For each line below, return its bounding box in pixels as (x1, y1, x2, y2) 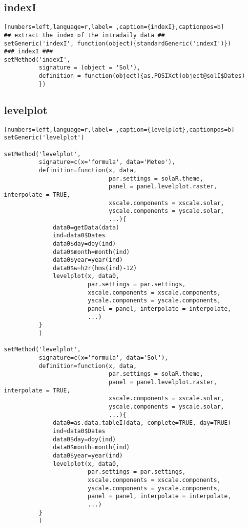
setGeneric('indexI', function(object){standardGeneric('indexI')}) (4, 40, 231, 47)
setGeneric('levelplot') (4, 134, 84, 141)
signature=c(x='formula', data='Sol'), (39, 354, 168, 362)
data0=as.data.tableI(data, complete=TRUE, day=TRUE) (53, 419, 231, 427)
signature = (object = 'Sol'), (39, 64, 141, 71)
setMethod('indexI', (4, 56, 71, 63)
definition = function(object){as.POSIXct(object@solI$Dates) (39, 72, 245, 80)
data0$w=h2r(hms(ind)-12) (53, 264, 137, 272)
